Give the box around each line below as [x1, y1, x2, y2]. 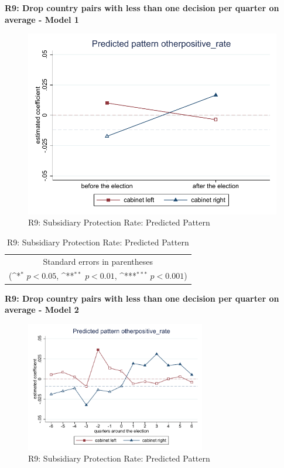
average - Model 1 [5, 13, 79, 25]
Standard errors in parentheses [43, 255, 153, 267]
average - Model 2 [5, 303, 79, 316]
